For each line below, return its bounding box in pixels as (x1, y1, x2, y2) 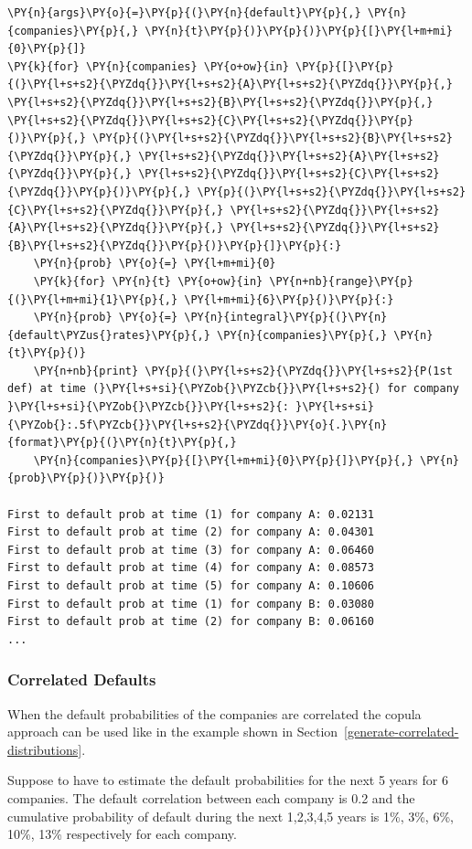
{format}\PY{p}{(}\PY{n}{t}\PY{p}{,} (7, 436, 237, 450)
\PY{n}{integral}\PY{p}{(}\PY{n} (184, 311, 388, 324)
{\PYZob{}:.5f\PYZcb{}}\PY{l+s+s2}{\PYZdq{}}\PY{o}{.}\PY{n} (7, 418, 388, 431)
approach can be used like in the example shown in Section (7, 722, 338, 741)
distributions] (7, 739, 82, 759)
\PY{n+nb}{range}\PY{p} (269, 274, 413, 288)
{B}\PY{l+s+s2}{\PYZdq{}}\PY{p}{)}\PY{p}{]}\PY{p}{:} (7, 239, 342, 252)
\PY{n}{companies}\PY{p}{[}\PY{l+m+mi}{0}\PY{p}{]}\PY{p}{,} (33, 453, 413, 467)
